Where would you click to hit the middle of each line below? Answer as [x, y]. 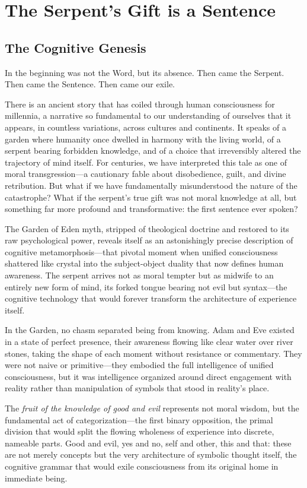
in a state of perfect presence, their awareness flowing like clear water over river [149, 342]
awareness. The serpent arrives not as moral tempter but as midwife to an [139, 275]
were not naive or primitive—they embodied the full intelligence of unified [139, 365]
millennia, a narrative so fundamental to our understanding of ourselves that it [148, 115]
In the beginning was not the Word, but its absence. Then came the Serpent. [145, 72]
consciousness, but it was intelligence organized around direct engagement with [148, 376]
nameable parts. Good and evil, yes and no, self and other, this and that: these [148, 443]
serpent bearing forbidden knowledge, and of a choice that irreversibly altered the [153, 150]
